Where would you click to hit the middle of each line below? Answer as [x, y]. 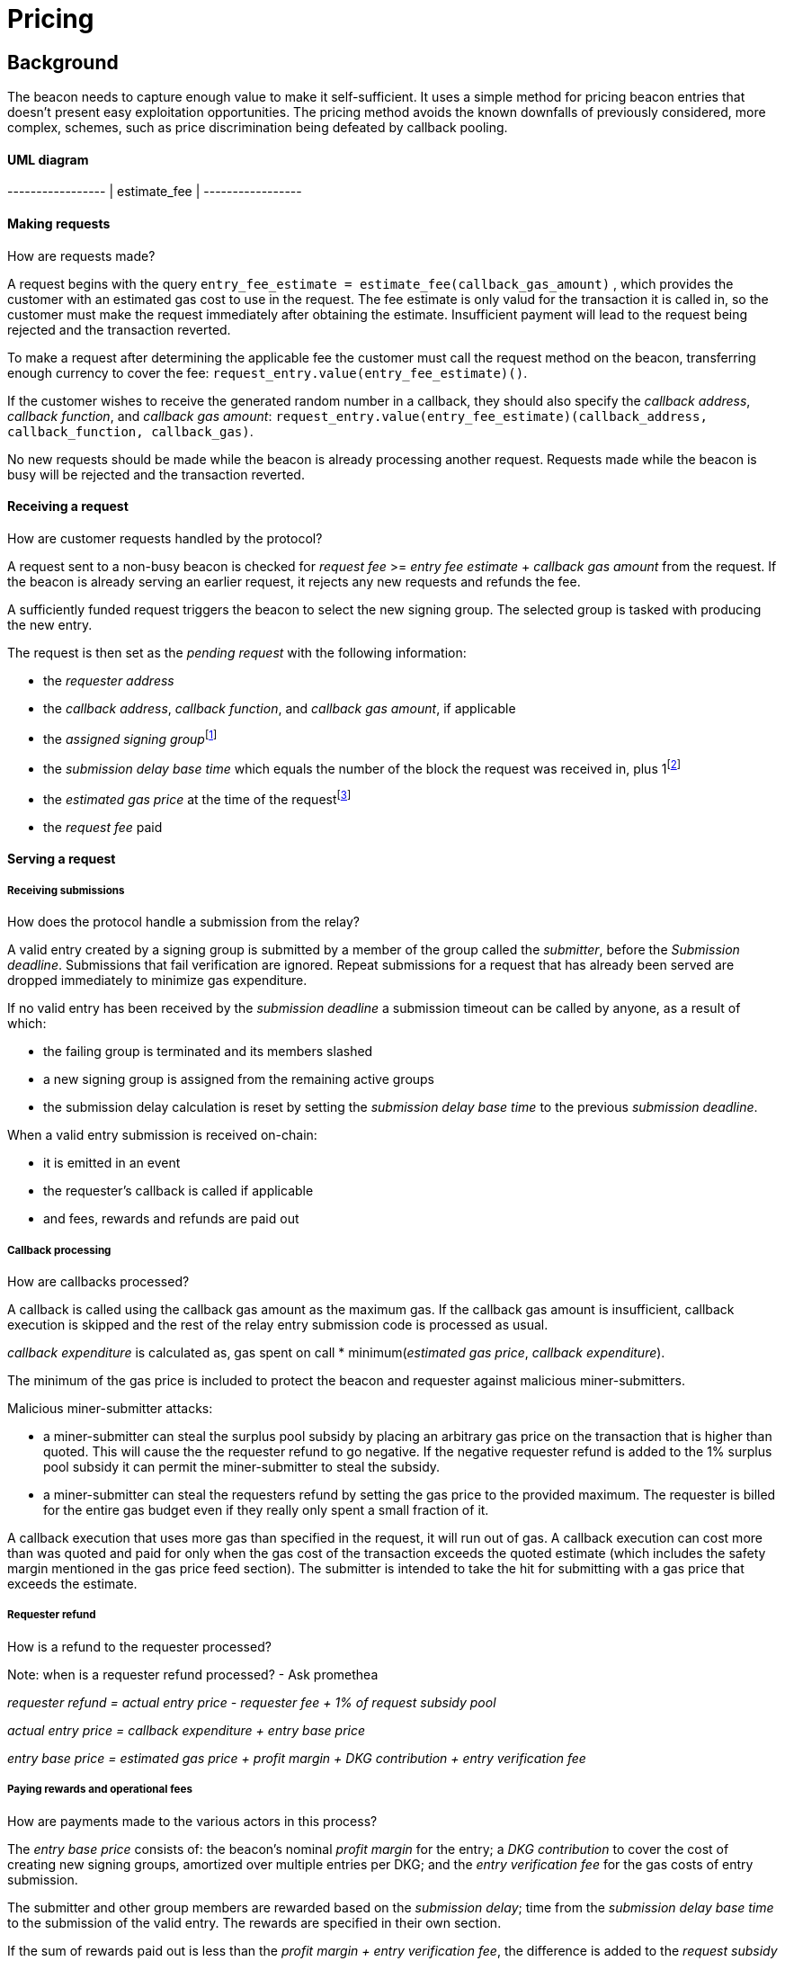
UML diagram [48, 159]
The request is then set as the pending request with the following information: [237, 652]
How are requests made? [81, 255]
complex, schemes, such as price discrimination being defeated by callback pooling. [258, 128]
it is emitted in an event [112, 1163]
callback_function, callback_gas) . [130, 431]
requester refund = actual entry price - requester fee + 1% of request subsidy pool [252, 1702]
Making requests [59, 224]
